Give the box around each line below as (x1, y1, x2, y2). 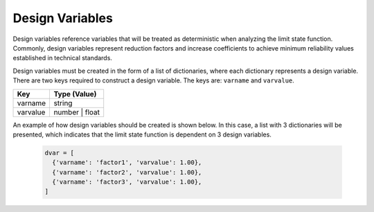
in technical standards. (47, 54, 112, 62)
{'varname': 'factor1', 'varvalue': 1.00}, (52, 159, 202, 166)
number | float (53, 107, 100, 117)
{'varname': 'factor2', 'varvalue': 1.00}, (52, 168, 202, 176)
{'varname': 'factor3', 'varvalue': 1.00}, (52, 178, 202, 186)
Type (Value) (53, 89, 97, 98)
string (53, 98, 73, 107)
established (12, 54, 46, 62)
